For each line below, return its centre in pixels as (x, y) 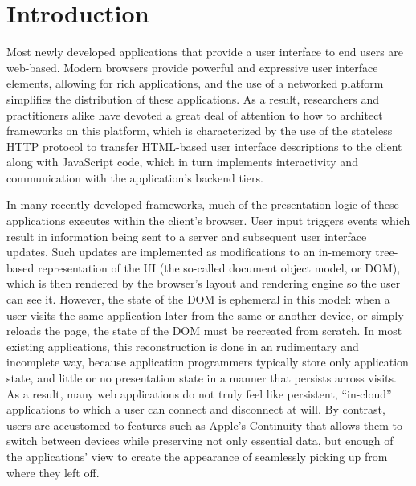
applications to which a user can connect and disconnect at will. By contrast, (196, 409)
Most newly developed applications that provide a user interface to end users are (205, 52)
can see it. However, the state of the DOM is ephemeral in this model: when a (198, 299)
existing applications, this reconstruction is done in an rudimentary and (183, 346)
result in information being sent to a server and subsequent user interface (187, 236)
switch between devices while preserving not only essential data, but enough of (200, 441)
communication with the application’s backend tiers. (135, 177)
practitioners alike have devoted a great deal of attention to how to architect (195, 114)
